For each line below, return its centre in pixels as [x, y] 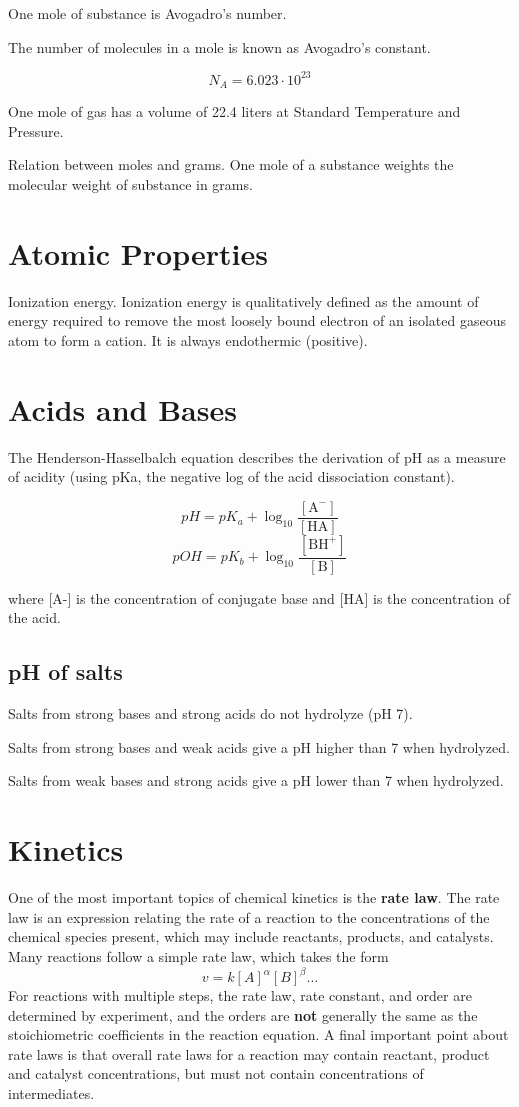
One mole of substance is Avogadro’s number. [147, 13]
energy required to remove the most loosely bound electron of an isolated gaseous [257, 320]
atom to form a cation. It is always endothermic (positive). [188, 339]
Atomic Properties [138, 252]
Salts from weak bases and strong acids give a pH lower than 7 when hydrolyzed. [256, 780]
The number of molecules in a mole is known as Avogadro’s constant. [219, 46]
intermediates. [51, 1092]
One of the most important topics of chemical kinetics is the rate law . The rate [254, 897]
